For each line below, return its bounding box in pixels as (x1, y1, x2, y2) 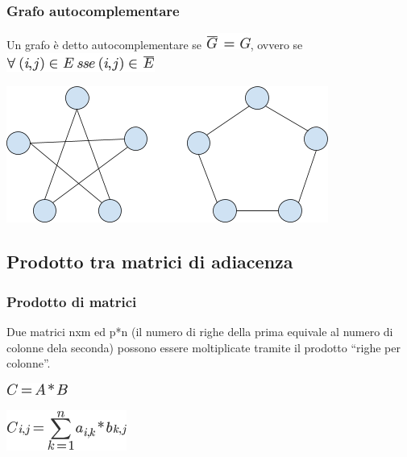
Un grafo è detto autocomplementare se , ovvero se (6, 36, 303, 53)
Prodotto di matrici (6, 291, 137, 311)
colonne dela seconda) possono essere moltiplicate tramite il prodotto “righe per (6, 339, 401, 355)
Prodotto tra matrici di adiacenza (6, 249, 293, 274)
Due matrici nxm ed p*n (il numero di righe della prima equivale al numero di (6, 323, 393, 339)
